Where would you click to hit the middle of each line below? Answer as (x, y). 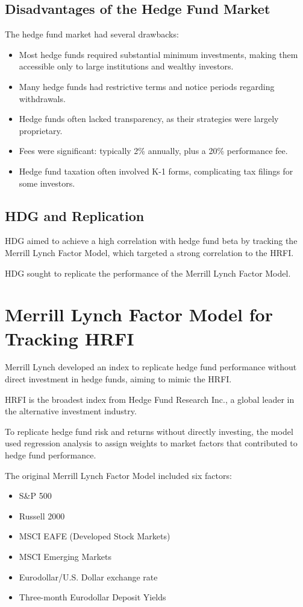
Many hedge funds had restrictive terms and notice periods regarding (147, 86)
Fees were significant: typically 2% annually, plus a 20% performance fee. (153, 151)
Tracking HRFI (70, 338)
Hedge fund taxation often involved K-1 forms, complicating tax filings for (156, 171)
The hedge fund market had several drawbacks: (92, 34)
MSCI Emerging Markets (65, 556)
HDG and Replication (75, 215)
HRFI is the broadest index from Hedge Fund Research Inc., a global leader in (150, 399)
